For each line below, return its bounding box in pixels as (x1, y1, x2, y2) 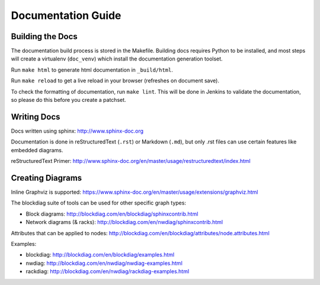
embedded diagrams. (11, 146, 63, 153)
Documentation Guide (11, 9, 121, 22)
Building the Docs (11, 31, 78, 41)
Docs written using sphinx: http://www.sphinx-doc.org (11, 127, 144, 135)
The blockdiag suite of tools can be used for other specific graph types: (11, 199, 187, 207)
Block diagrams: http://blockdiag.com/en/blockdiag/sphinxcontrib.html (25, 210, 199, 217)
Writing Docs (11, 111, 60, 121)
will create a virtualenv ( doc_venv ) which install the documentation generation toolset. (11, 55, 223, 62)
